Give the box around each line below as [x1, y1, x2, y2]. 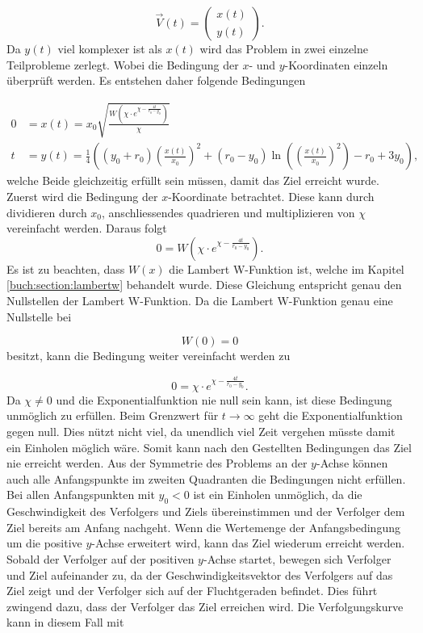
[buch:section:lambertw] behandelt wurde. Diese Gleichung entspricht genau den [6, 276, 402, 293]
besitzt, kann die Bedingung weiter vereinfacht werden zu [6, 347, 291, 364]
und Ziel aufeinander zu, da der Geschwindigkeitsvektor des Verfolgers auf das [6, 566, 393, 583]
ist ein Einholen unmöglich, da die [193, 486, 362, 503]
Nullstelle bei [6, 308, 72, 325]
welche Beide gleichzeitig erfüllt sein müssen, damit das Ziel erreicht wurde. [6, 172, 379, 189]
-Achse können [316, 455, 388, 472]
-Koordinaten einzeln [284, 56, 388, 73]
